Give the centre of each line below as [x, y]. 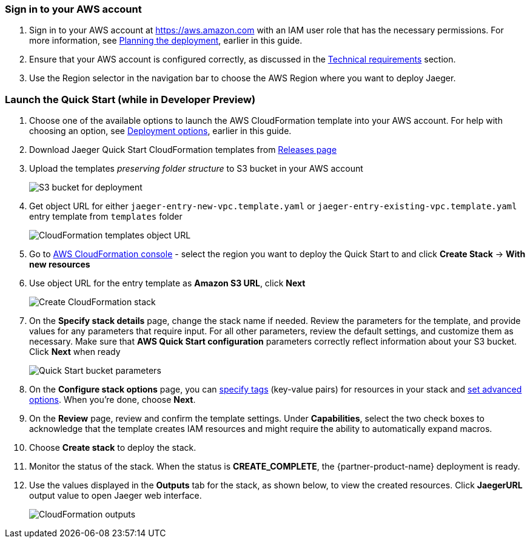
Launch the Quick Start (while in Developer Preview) [130, 99]
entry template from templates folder [106, 217]
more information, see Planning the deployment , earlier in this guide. [166, 41]
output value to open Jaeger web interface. [116, 496]
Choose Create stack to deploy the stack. [113, 448]
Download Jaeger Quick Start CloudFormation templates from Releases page [183, 150]
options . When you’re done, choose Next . [112, 400]
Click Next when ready [75, 352]
